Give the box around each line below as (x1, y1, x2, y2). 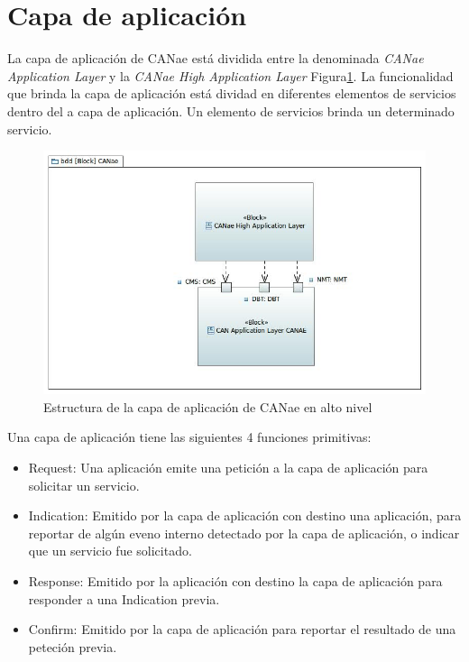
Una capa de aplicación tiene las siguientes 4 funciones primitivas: (7, 428, 372, 446)
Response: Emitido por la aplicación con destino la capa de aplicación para (28, 571, 443, 590)
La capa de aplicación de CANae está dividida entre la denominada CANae (7, 49, 424, 68)
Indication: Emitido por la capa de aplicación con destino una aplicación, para (28, 506, 462, 525)
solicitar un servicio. (28, 475, 140, 494)
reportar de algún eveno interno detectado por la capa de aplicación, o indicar (28, 523, 460, 542)
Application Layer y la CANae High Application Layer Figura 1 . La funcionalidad (7, 66, 454, 85)
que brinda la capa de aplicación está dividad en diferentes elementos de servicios (7, 84, 456, 103)
